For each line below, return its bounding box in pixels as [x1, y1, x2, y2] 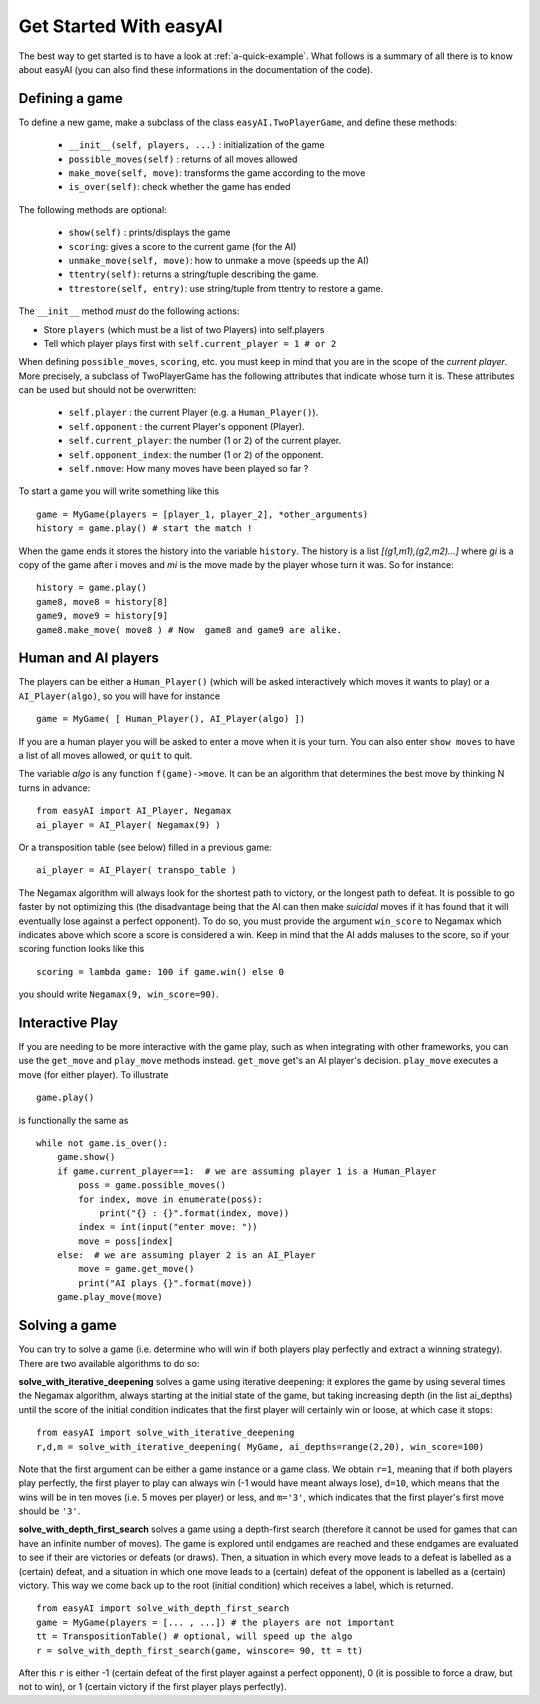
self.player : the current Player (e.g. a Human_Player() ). [68, 406, 319, 419]
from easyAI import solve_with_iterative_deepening [36, 1427, 295, 1439]
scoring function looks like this [18, 943, 145, 955]
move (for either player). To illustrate [18, 1068, 169, 1080]
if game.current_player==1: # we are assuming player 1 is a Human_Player [56, 1165, 437, 1177]
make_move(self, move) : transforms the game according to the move [68, 167, 366, 179]
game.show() [56, 1151, 116, 1163]
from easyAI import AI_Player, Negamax [36, 805, 232, 817]
